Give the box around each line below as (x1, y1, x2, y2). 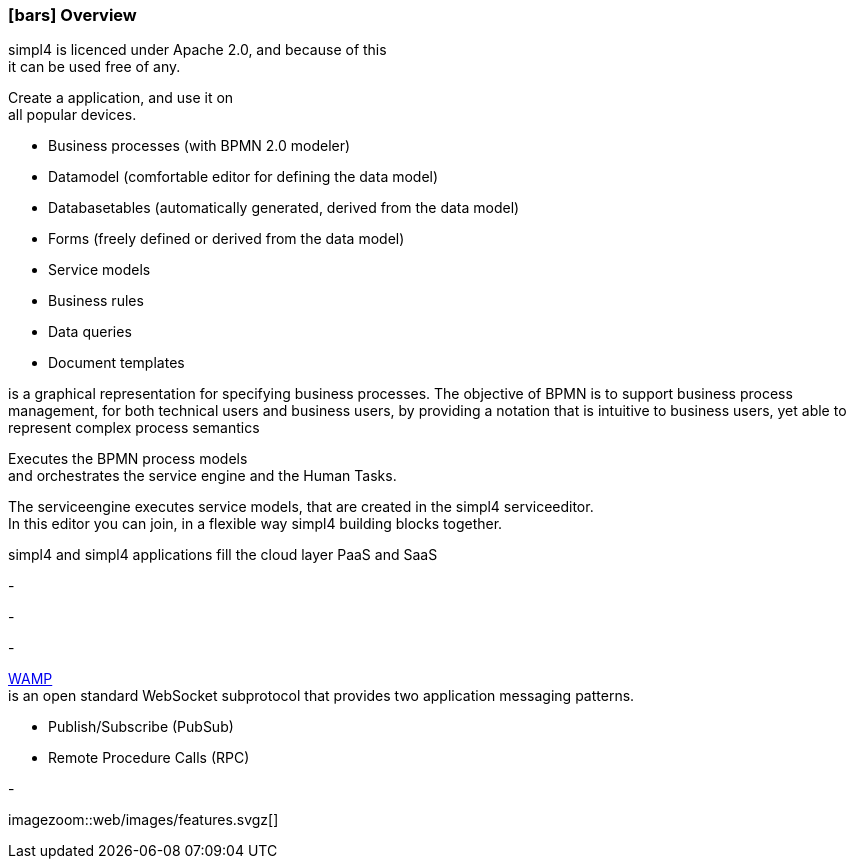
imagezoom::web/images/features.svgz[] (8, 811, 279, 829)
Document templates (48, 354, 185, 372)
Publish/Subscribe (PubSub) (48, 718, 234, 736)
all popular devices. (8, 106, 137, 124)
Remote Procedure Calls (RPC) (48, 749, 250, 767)
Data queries (48, 323, 132, 341)
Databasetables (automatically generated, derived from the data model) (48, 199, 520, 217)
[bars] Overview (8, 5, 137, 25)
